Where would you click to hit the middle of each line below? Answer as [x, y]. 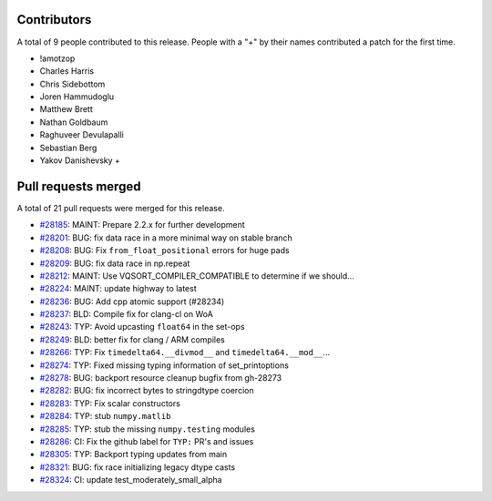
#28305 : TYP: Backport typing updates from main [133, 455]
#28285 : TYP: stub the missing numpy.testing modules [147, 429]
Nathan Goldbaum [74, 122]
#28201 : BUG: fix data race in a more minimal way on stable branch [166, 238]
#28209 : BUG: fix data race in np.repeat [115, 263]
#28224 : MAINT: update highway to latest [118, 289]
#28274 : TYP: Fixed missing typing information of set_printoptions [164, 365]
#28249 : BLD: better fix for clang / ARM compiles [132, 339]
